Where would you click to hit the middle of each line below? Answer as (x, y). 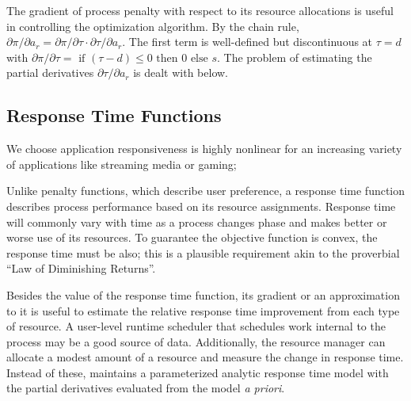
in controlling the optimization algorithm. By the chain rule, (153, 26)
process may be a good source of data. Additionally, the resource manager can (196, 341)
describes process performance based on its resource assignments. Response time (201, 206)
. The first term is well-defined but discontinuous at (247, 42)
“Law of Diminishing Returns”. (81, 268)
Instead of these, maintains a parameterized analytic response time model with (198, 372)
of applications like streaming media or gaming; (122, 164)
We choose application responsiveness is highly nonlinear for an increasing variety (204, 149)
